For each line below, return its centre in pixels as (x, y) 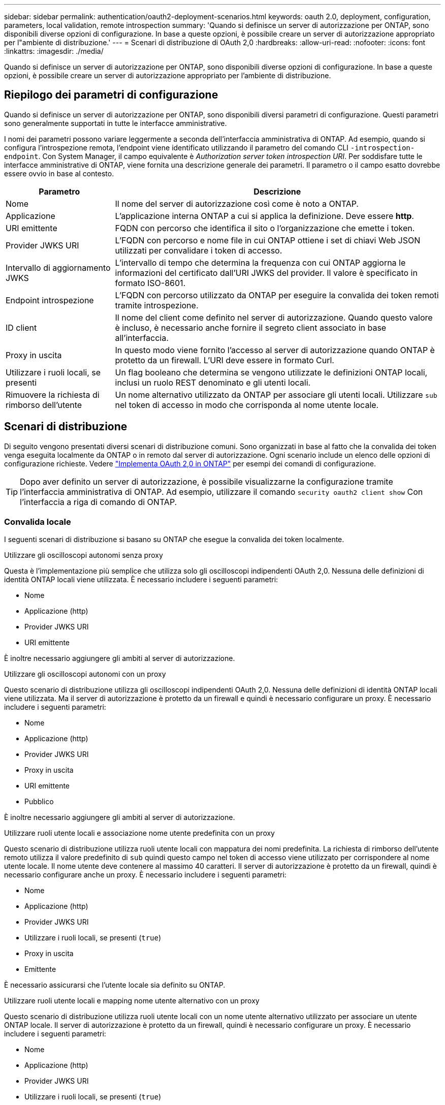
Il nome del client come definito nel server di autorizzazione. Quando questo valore (274, 317)
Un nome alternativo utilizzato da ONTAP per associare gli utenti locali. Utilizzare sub (276, 394)
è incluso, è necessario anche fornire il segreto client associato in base (251, 327)
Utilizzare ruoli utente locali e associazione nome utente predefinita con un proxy (139, 833)
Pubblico (39, 802)
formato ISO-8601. (150, 283)
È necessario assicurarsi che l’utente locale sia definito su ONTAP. (115, 985)
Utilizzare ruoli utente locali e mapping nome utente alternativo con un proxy (132, 1001)
